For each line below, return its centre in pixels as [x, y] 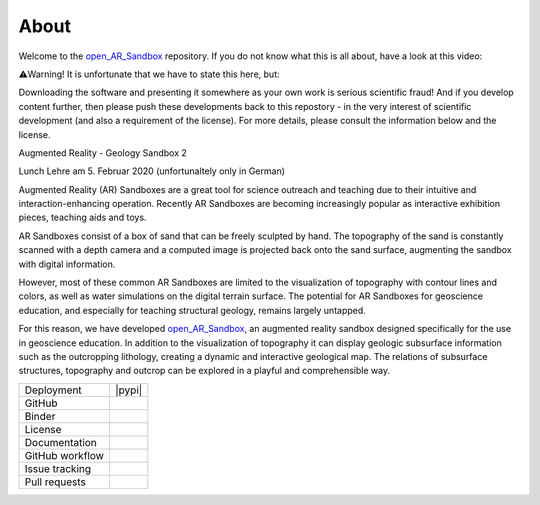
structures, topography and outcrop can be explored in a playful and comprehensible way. [204, 371]
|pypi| [129, 390]
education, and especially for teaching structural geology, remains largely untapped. [192, 310]
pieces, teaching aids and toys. [82, 217]
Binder [40, 416]
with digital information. [67, 264]
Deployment [53, 390]
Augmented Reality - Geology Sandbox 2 [102, 152]
